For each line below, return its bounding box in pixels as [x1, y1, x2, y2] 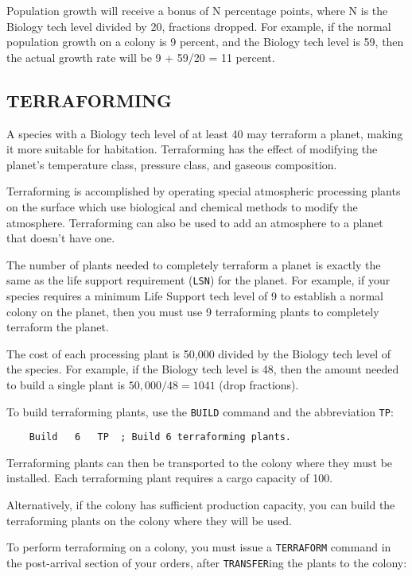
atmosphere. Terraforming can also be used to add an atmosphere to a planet [6, 214, 383, 230]
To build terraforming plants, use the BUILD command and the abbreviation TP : [6, 403, 394, 419]
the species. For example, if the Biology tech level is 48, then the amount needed [6, 361, 399, 377]
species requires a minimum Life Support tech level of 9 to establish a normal [6, 287, 383, 303]
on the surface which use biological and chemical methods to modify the [6, 198, 358, 215]
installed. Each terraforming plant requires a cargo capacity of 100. [6, 470, 333, 486]
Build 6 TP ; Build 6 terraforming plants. [29, 431, 291, 443]
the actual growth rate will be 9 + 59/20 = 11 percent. [6, 48, 275, 65]
